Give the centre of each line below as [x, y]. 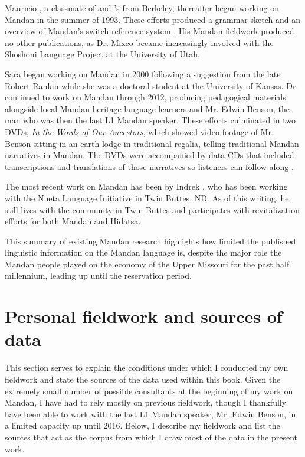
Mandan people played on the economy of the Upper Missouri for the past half [147, 264]
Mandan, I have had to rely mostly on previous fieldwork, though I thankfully [146, 402]
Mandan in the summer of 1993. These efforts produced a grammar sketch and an [152, 19]
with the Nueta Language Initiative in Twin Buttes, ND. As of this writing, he [147, 198]
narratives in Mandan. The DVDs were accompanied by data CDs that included [150, 155]
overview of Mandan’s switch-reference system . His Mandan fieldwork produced [150, 31]
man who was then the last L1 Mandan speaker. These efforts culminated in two [150, 120]
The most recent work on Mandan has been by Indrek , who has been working [146, 186]
